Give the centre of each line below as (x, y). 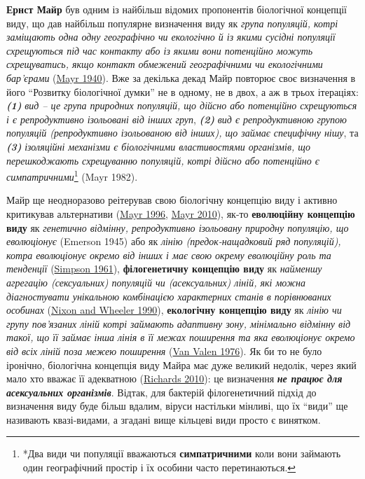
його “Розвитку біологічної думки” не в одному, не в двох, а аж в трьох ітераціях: (182, 91)
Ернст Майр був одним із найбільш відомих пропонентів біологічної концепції (177, 9)
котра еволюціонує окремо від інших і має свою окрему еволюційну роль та (169, 255)
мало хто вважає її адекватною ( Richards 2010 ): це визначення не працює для (174, 379)
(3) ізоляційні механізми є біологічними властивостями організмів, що (159, 146)
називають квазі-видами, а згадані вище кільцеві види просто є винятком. (164, 419)
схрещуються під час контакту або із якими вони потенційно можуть (160, 50)
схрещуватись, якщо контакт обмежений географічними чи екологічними (165, 64)
